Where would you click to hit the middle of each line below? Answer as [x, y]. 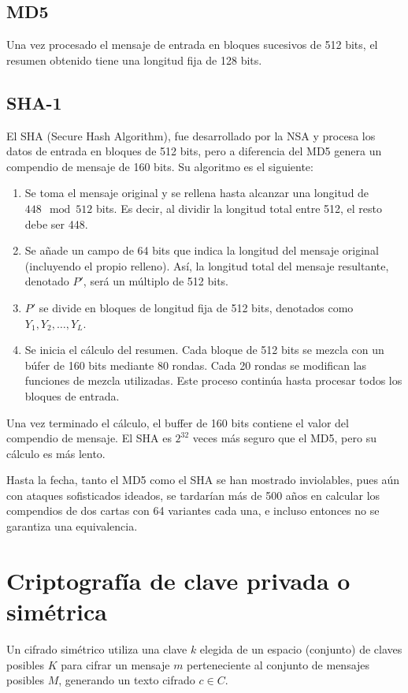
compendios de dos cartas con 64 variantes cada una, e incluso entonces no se [193, 510]
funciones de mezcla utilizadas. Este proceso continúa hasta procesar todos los [213, 380]
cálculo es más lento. [56, 453]
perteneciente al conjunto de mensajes [278, 664]
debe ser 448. [56, 224]
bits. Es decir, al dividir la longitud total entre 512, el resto [239, 208]
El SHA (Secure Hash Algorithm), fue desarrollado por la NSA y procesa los [191, 135]
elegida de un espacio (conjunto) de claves [301, 648]
